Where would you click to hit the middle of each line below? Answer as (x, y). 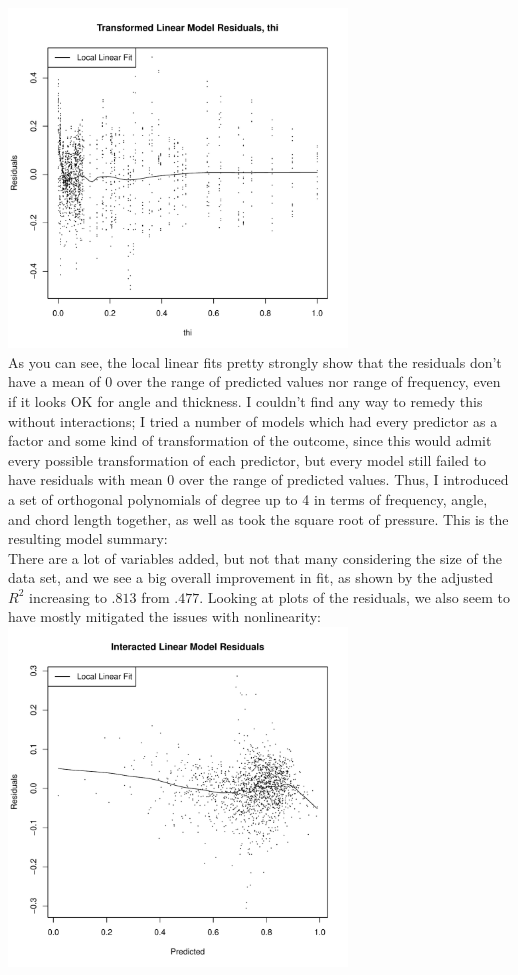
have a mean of (54, 381)
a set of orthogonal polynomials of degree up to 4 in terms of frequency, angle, (248, 498)
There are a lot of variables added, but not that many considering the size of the (255, 557)
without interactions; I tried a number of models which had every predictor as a (253, 420)
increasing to (67, 596)
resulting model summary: (88, 538)
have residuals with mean (85, 479)
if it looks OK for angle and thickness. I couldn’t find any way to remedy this (245, 400)
